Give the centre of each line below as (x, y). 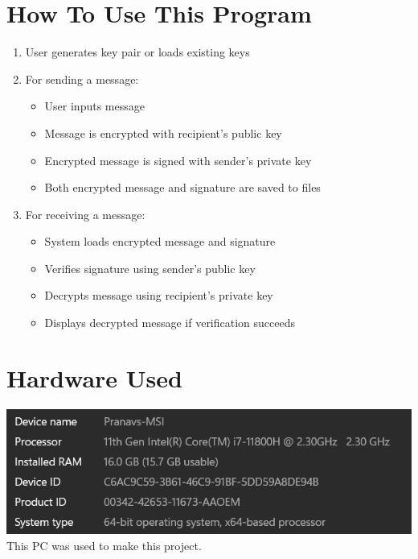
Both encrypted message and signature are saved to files (182, 187)
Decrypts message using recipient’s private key (159, 295)
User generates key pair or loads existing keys (137, 52)
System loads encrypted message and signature (160, 241)
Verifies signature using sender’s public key (150, 268)
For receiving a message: (85, 214)
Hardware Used (94, 377)
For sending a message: (82, 79)
